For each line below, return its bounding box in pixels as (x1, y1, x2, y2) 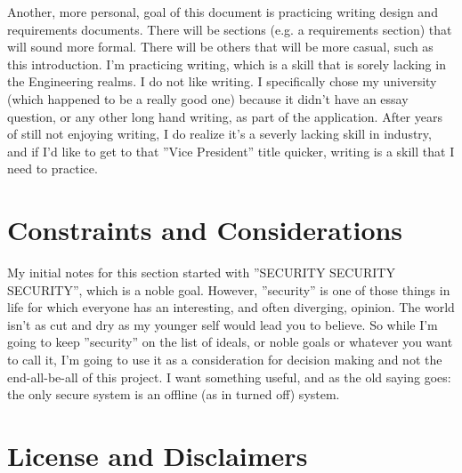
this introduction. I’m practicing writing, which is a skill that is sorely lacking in (7, 54, 446, 73)
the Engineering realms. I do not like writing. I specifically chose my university (7, 72, 437, 91)
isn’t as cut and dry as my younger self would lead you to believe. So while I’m (7, 315, 438, 333)
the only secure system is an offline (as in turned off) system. (7, 385, 340, 404)
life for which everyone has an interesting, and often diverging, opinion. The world (7, 298, 455, 317)
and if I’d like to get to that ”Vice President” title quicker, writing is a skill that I (7, 141, 455, 160)
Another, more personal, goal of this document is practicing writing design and (7, 3, 438, 20)
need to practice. (7, 159, 98, 178)
